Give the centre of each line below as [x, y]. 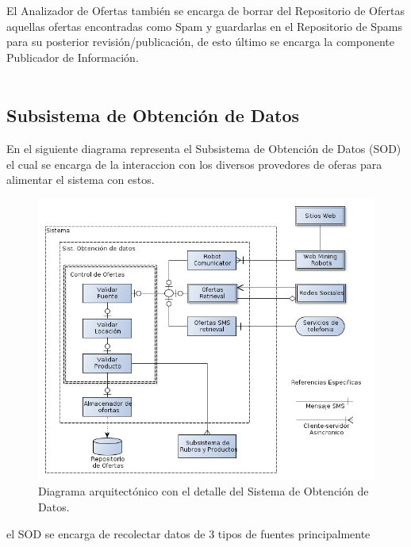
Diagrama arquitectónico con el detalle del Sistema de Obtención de [204, 491]
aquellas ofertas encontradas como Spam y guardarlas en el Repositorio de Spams [205, 26]
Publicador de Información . [73, 57]
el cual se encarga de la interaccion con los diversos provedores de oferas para [194, 164]
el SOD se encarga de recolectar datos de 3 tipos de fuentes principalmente [188, 533]
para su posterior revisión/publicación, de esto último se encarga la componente [201, 42]
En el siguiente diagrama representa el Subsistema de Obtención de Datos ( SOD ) [204, 149]
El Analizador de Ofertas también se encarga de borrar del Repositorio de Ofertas [205, 10]
